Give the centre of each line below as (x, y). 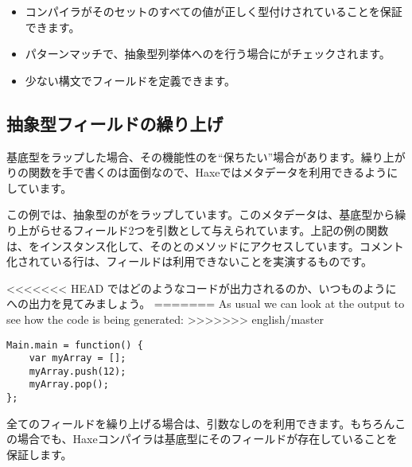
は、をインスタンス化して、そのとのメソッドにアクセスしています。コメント (205, 245)
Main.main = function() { (75, 345)
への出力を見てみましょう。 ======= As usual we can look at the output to (206, 304)
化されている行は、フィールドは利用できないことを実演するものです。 (189, 261)
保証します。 (39, 454)
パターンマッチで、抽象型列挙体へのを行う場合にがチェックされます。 (208, 54)
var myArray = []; (78, 358)
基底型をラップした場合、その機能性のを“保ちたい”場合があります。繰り (195, 156)
